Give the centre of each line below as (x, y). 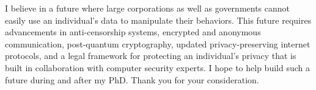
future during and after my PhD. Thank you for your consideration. (132, 79)
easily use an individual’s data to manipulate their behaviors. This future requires (158, 20)
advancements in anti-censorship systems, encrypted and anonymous (133, 32)
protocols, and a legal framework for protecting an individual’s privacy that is (151, 56)
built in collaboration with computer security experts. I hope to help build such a (157, 67)
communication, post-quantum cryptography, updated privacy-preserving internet (158, 43)
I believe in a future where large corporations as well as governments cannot (148, 8)
